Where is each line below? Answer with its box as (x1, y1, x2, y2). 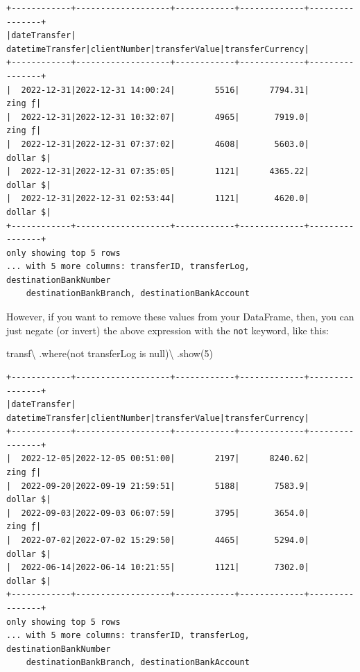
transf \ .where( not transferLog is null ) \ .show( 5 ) (6, 346, 213, 361)
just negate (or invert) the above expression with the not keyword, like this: (6, 322, 329, 337)
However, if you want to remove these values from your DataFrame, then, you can (6, 309, 354, 324)
